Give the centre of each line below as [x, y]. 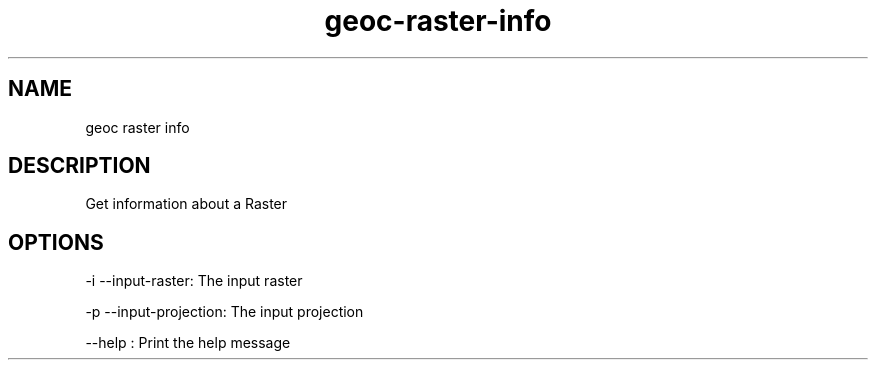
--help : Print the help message [188, 343]
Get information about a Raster [186, 204]
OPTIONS [56, 242]
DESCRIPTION [79, 166]
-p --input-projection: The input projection [224, 312]
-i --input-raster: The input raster [194, 281]
